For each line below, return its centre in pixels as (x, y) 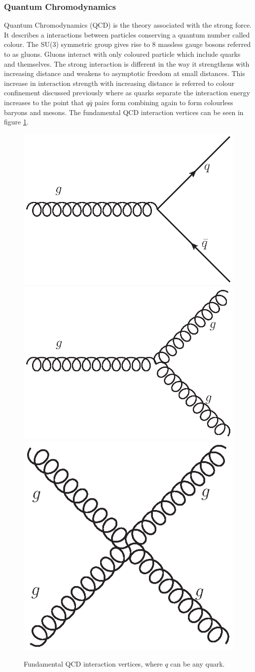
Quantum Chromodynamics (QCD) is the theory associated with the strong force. (128, 25)
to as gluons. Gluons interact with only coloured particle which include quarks (122, 54)
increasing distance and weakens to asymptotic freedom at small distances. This (125, 73)
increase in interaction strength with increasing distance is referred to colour (119, 83)
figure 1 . (16, 122)
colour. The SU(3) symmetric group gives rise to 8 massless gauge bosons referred (127, 44)
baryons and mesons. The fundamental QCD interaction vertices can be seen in (124, 112)
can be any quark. (198, 664)
